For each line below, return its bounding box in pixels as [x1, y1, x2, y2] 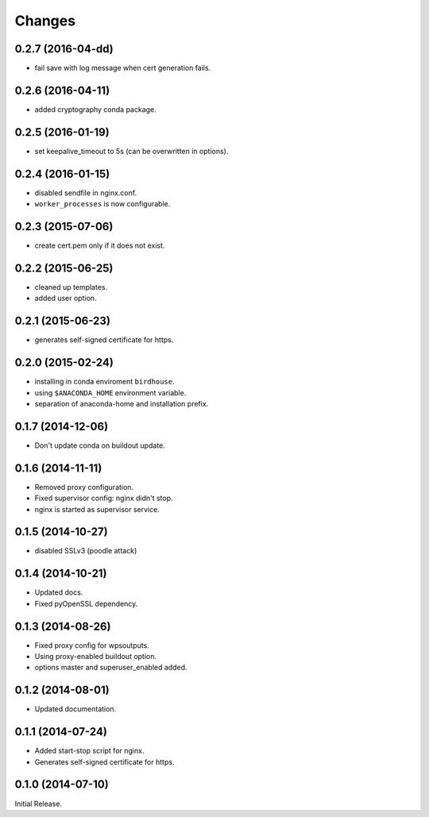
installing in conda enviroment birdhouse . [34, 377, 175, 387]
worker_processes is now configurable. [34, 199, 171, 209]
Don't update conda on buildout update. [34, 441, 166, 450]
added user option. [34, 294, 97, 303]
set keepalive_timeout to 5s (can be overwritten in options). [34, 146, 229, 156]
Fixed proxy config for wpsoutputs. [34, 640, 150, 650]
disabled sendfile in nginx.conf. [34, 187, 137, 198]
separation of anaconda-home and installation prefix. [34, 399, 209, 408]
